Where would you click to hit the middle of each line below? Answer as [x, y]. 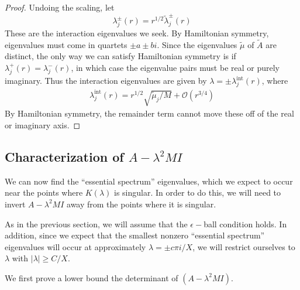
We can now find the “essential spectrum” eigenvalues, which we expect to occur [149, 181]
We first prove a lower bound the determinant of [92, 277]
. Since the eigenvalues [197, 44]
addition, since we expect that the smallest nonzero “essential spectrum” [135, 235]
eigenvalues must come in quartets [66, 44]
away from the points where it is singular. [142, 204]
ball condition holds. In [245, 224]
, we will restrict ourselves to [244, 246]
